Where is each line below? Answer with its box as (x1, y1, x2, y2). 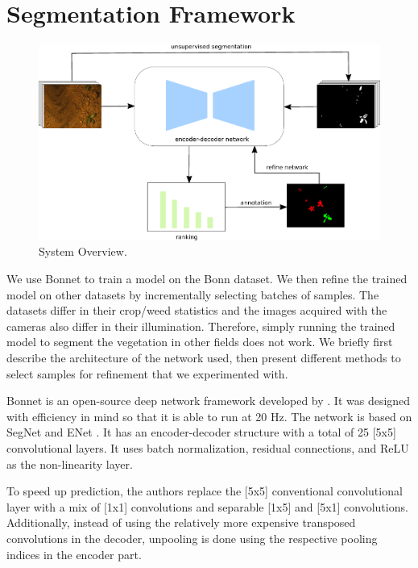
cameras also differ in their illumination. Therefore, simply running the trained (6, 317, 395, 334)
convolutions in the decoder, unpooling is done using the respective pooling (6, 529, 378, 546)
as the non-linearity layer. (6, 455, 133, 472)
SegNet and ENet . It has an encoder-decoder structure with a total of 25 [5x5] (6, 424, 396, 441)
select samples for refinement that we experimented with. (6, 365, 288, 382)
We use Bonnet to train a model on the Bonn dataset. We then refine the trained (6, 270, 408, 287)
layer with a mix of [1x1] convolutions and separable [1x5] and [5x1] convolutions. (6, 498, 408, 515)
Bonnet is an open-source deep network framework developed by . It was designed (6, 392, 411, 409)
